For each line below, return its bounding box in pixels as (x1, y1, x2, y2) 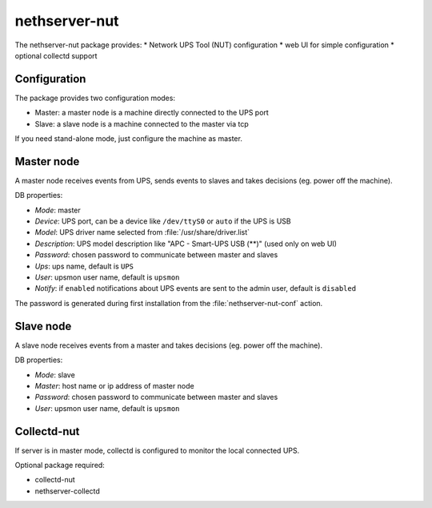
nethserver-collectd (34, 486, 100, 496)
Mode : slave (34, 369, 75, 380)
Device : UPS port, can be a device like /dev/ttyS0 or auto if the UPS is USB (34, 216, 291, 226)
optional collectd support (14, 50, 98, 60)
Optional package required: (14, 460, 106, 470)
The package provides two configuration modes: (14, 93, 176, 103)
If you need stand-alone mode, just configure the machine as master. (14, 134, 243, 143)
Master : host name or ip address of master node (34, 381, 195, 390)
